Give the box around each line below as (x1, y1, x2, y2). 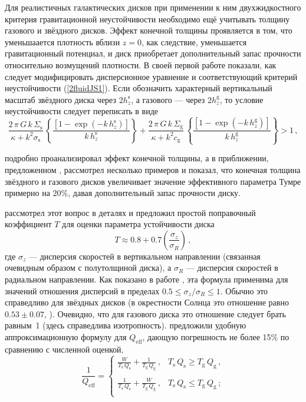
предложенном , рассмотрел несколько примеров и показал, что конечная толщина (5, 163, 301, 175)
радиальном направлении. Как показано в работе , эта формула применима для (5, 273, 288, 285)
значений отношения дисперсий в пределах (5, 284, 160, 297)
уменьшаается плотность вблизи (5, 35, 120, 48)
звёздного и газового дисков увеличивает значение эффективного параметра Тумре (5, 175, 301, 187)
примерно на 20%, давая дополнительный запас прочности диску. (5, 187, 241, 199)
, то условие (219, 93, 264, 105)
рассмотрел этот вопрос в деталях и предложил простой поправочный (5, 206, 256, 218)
